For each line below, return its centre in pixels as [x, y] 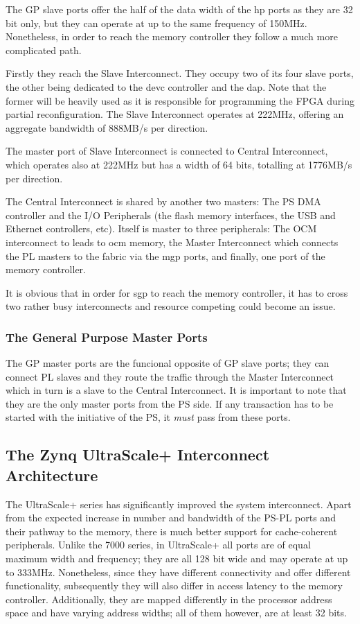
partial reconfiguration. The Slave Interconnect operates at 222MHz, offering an [175, 114]
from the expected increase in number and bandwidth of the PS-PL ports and [171, 518]
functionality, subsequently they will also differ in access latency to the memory [174, 586]
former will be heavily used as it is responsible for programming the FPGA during [180, 100]
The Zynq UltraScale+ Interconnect [138, 454]
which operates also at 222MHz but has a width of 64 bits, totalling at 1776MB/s [179, 164]
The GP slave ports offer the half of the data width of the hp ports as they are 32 [179, 9]
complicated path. [44, 50]
